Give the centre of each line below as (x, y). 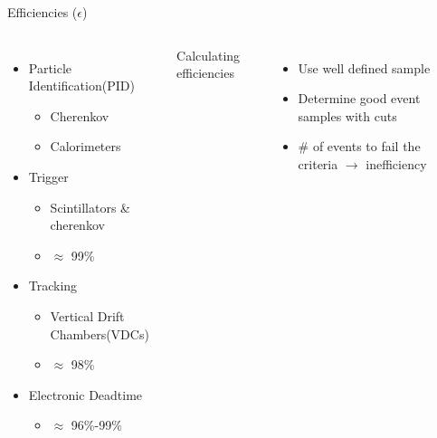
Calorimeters (85, 146)
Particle (50, 67)
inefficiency (396, 163)
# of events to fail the (359, 146)
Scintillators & (90, 207)
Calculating (209, 55)
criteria (318, 163)
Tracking (53, 286)
